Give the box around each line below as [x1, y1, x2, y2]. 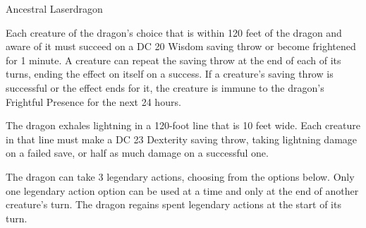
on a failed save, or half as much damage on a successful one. [6, 145, 269, 160]
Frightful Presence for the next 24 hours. [6, 94, 181, 109]
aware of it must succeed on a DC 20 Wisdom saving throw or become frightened [6, 39, 356, 54]
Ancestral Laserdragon [6, 1, 103, 16]
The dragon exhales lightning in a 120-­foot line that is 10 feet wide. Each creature [6, 118, 360, 133]
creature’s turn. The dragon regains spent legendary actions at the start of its [6, 197, 341, 212]
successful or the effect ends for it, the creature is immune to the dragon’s [6, 80, 324, 95]
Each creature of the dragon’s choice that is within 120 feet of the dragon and [6, 25, 342, 40]
